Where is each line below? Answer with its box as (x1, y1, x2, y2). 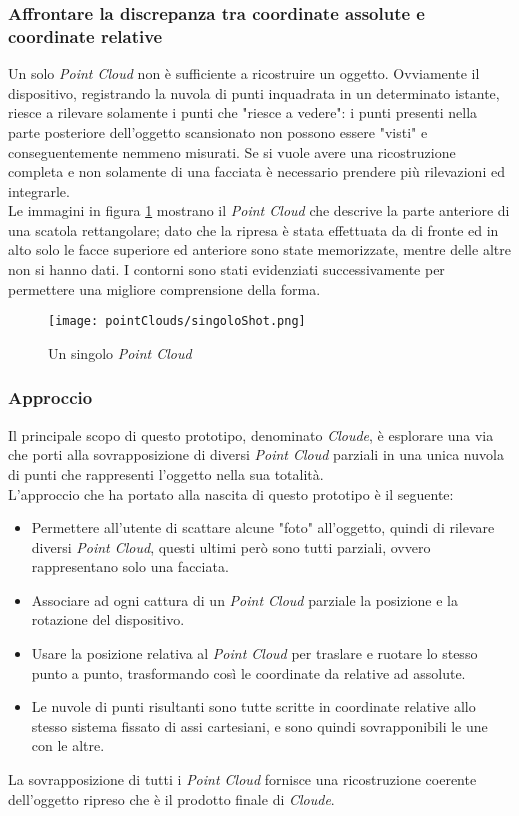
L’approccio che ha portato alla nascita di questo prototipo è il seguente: (8, 483, 454, 504)
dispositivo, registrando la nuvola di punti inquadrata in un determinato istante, (8, 82, 500, 103)
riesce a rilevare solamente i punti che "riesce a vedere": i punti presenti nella (8, 102, 478, 123)
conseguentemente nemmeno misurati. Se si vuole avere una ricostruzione (8, 141, 456, 162)
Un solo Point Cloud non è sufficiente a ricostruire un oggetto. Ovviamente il (8, 63, 480, 84)
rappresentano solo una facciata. (31, 556, 229, 577)
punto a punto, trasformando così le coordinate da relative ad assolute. (31, 662, 466, 683)
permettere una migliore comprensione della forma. (8, 278, 321, 299)
